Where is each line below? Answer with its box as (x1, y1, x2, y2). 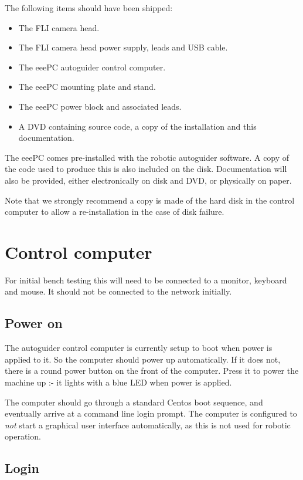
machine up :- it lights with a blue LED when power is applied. (5, 376, 232, 388)
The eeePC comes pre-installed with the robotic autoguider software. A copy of (5, 151, 290, 163)
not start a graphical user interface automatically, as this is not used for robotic (5, 418, 291, 431)
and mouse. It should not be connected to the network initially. (5, 285, 232, 298)
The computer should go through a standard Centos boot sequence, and (5, 396, 263, 408)
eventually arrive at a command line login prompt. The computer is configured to (5, 407, 297, 420)
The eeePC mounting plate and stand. (18, 80, 156, 93)
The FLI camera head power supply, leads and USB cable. (18, 41, 228, 53)
